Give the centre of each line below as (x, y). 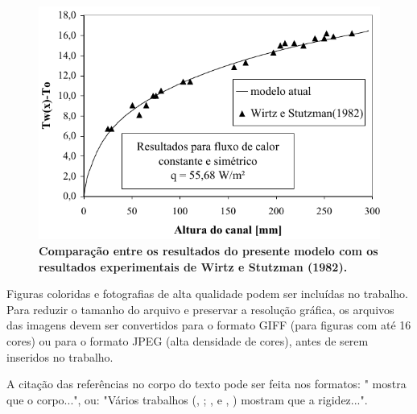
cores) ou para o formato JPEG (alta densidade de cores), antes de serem (188, 341)
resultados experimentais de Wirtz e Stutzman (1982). (193, 266)
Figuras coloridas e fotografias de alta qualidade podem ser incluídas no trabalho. (207, 294)
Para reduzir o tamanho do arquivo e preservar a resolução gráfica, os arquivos (200, 309)
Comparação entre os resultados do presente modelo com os (208, 251)
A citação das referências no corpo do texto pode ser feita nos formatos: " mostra (206, 384)
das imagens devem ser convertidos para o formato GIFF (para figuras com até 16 (209, 325)
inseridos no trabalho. (60, 356)
